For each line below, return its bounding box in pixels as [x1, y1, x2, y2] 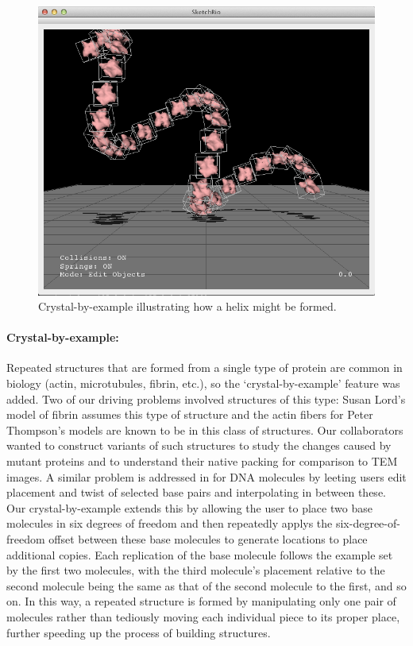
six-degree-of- [335, 515, 400, 532]
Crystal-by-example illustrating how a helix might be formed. [38, 298, 337, 315]
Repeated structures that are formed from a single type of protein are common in [6, 359, 403, 376]
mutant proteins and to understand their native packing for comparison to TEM [6, 453, 398, 470]
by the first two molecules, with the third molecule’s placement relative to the [6, 562, 385, 578]
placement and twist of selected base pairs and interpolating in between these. [6, 484, 386, 501]
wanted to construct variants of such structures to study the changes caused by [6, 437, 392, 454]
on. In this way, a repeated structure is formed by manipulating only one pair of [6, 593, 396, 609]
